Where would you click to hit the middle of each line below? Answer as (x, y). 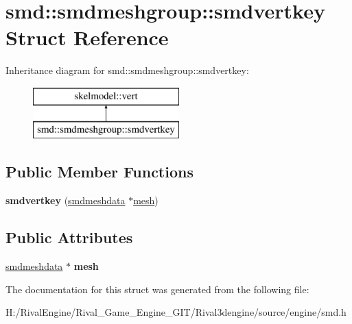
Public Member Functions (99, 172)
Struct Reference (87, 37)
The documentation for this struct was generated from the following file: (157, 289)
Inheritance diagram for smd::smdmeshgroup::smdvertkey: (127, 70)
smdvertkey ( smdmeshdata (66, 200)
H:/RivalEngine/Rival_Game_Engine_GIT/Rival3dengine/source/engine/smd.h (176, 312)
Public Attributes (69, 237)
